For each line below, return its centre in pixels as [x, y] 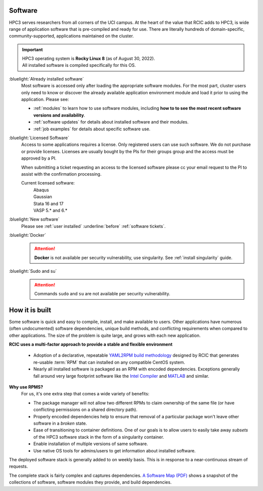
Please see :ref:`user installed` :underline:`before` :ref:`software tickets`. [93, 226]
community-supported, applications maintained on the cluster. [71, 36]
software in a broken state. [60, 423]
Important [33, 49]
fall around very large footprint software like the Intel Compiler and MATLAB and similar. [121, 376]
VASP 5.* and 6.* [50, 210]
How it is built [30, 310]
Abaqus [41, 190]
